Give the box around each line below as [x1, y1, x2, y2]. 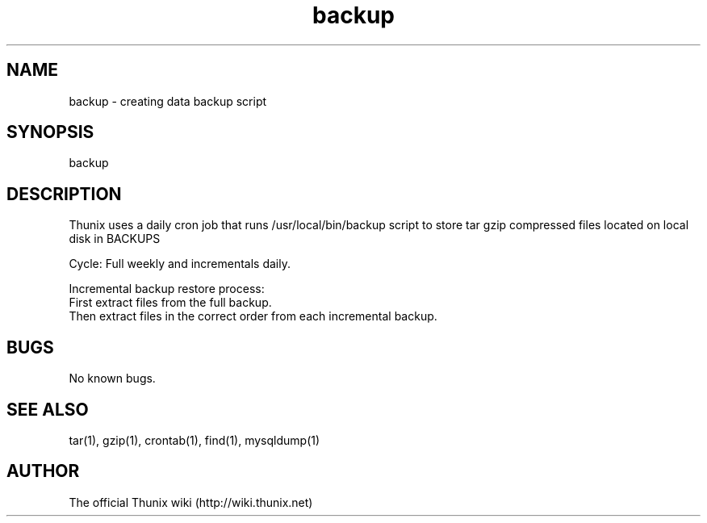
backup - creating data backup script [69, 94, 267, 108]
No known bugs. [69, 371, 156, 386]
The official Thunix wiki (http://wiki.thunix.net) [69, 495, 313, 509]
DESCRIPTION [6, 183, 122, 204]
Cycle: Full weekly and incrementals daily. [69, 257, 291, 271]
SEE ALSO [6, 399, 89, 420]
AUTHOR [6, 461, 80, 482]
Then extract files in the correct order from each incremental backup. [69, 309, 437, 324]
